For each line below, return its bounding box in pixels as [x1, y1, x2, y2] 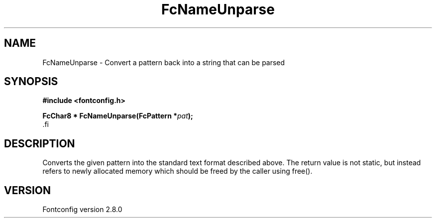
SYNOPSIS [4, 75, 58, 88]
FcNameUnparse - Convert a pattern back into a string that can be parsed [42, 58, 285, 67]
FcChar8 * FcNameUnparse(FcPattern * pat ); [42, 111, 193, 120]
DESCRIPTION [4, 137, 75, 150]
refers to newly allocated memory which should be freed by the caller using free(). [42, 167, 313, 176]
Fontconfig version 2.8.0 [42, 205, 122, 214]
